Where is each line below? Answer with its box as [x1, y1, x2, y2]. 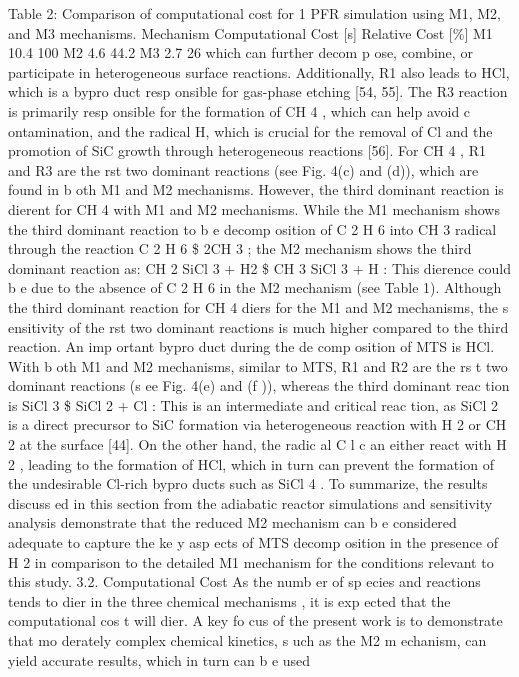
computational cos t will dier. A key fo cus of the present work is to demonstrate [8, 610, 503, 631]
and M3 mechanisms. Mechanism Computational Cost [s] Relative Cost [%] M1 [8, 22, 493, 43]
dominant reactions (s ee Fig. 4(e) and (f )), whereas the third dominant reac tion [8, 375, 510, 396]
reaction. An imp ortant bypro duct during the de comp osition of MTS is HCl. [8, 336, 495, 357]
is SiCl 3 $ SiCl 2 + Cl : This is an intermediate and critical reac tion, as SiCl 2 [8, 394, 498, 415]
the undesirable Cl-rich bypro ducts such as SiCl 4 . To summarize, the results [8, 473, 488, 494]
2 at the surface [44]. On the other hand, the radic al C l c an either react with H [8, 434, 507, 455]
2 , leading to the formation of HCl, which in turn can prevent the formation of [8, 453, 494, 474]
